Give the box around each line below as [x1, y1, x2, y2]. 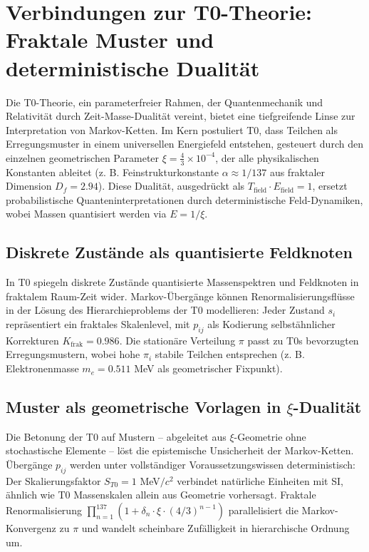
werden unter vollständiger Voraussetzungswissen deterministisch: [69, 457, 355, 472]
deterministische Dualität [6, 53, 260, 82]
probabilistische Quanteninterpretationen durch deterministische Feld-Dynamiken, [6, 192, 363, 207]
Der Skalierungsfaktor [6, 473, 101, 488]
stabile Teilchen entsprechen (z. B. [155, 347, 305, 362]
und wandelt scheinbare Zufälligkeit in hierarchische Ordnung [81, 521, 350, 536]
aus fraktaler [269, 164, 326, 179]
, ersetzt [312, 178, 348, 193]
